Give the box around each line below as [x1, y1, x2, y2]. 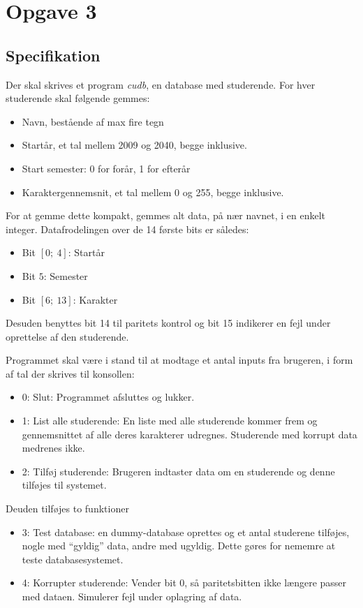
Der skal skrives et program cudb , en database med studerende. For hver [6, 77, 316, 91]
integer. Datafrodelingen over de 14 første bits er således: [6, 221, 249, 236]
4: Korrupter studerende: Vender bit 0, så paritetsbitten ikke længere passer [22, 575, 347, 590]
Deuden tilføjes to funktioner [6, 501, 129, 516]
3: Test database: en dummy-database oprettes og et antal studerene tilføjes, [22, 524, 350, 539]
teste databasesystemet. [22, 551, 124, 566]
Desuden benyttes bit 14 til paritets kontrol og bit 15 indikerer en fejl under [6, 316, 331, 330]
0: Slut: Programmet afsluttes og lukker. [22, 390, 195, 404]
